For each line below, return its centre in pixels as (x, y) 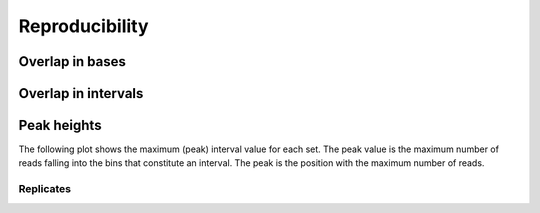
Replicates (45, 189)
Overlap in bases (72, 61)
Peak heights (60, 125)
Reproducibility (83, 26)
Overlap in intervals (81, 93)
